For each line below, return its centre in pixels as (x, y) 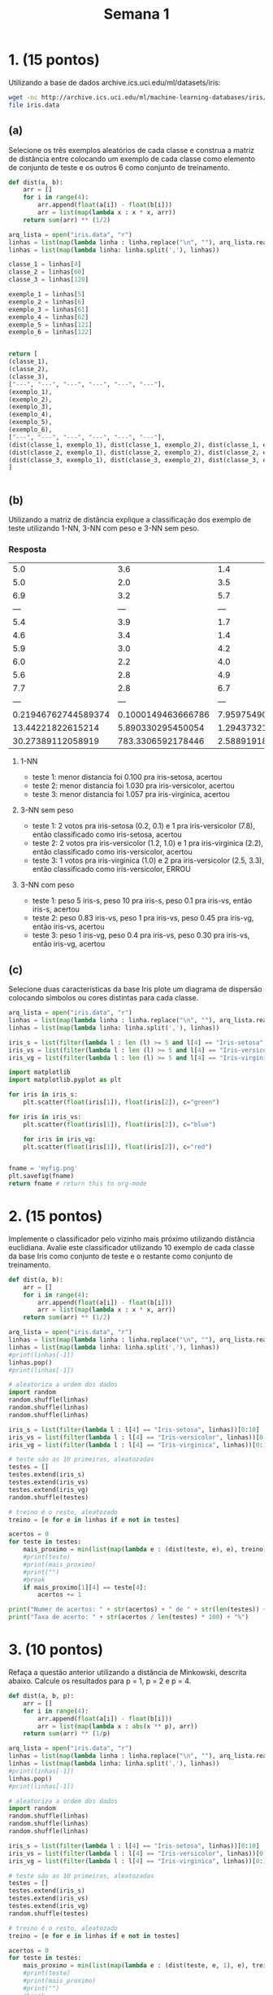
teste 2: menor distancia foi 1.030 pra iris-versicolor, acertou (134, 785)
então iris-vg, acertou (69, 944)
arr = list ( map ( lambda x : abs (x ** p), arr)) (118, 1726)
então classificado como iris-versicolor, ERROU (111, 869)
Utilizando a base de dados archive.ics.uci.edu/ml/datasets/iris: (115, 82)
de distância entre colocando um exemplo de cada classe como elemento (132, 159)
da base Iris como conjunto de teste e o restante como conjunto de (121, 1256)
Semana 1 (136, 14)
